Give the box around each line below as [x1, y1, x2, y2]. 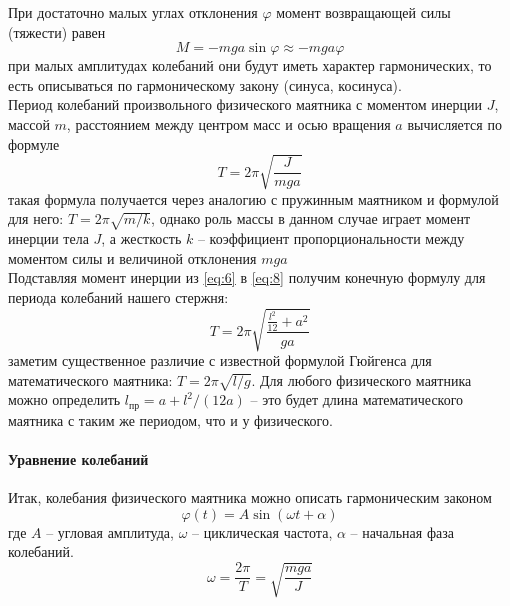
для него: [8, 208, 64, 229]
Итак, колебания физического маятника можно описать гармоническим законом [8, 487, 492, 508]
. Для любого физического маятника [251, 369, 472, 390]
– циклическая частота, [192, 521, 333, 542]
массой [8, 113, 50, 134]
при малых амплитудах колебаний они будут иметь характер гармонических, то [8, 55, 492, 76]
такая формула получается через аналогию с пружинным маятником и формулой [8, 188, 499, 209]
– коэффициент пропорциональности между [197, 228, 465, 249]
